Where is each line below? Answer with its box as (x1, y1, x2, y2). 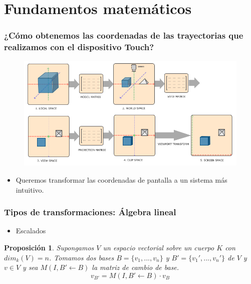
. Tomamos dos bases (49, 252, 114, 262)
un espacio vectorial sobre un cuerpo (103, 242, 214, 252)
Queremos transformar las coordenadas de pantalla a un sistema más (16, 174, 227, 185)
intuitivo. (16, 184, 44, 195)
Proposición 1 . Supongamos (4, 242, 94, 252)
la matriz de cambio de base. (92, 262, 179, 272)
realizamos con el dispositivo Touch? (4, 41, 154, 53)
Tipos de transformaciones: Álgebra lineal (4, 206, 176, 218)
